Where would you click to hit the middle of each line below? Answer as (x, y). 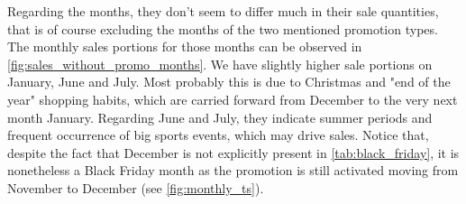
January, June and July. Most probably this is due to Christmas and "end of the (229, 82)
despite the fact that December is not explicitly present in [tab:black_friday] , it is (233, 152)
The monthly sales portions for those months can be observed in (185, 46)
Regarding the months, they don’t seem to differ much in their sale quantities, (223, 11)
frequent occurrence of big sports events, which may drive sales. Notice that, (218, 135)
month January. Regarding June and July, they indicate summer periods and (220, 117)
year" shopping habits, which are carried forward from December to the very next (233, 99)
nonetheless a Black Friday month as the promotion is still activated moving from (233, 170)
